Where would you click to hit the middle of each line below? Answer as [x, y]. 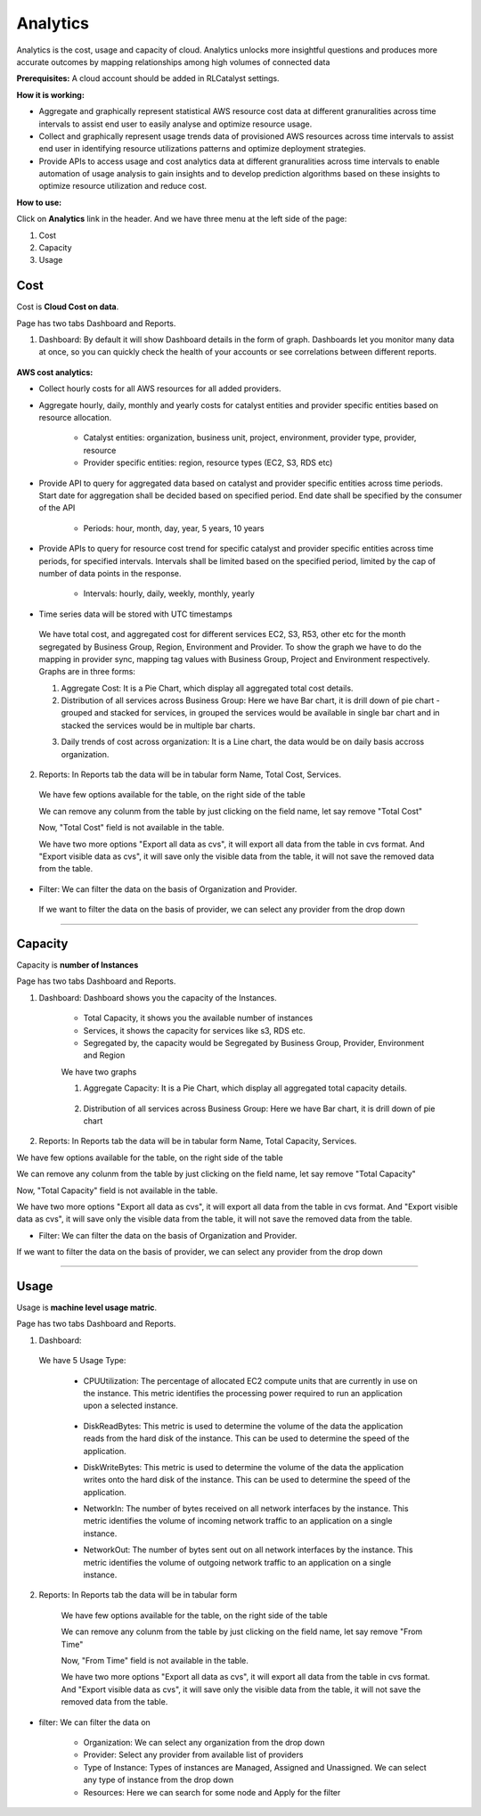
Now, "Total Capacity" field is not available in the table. [117, 1190]
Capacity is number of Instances [77, 965]
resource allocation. [75, 418]
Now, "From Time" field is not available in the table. [155, 1660]
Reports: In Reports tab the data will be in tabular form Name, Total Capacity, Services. [198, 1141]
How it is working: [50, 94]
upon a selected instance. [130, 1406]
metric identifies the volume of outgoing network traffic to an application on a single [237, 1562]
